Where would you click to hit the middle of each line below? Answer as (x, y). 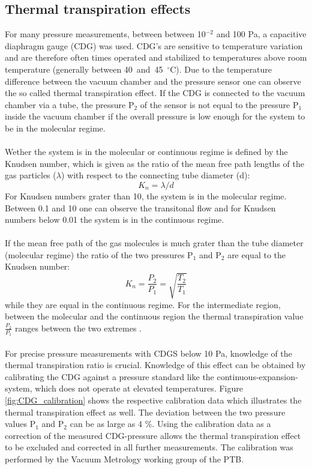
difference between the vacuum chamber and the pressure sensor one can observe (153, 81)
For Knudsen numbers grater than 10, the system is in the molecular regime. (146, 195)
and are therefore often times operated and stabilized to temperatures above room (156, 57)
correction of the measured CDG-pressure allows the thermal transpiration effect (153, 435)
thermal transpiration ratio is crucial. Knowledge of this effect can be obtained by (155, 365)
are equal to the (256, 254)
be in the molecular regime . (55, 128)
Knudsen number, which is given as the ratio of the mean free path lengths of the (154, 163)
